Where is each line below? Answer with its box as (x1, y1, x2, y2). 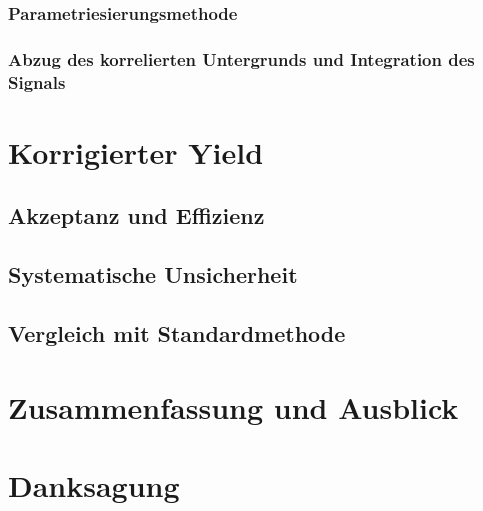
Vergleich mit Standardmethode (8, 317, 346, 348)
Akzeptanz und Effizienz (8, 200, 265, 231)
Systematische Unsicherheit (8, 259, 298, 290)
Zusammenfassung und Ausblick (8, 386, 459, 427)
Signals (8, 69, 66, 94)
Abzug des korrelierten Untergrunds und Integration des (8, 46, 475, 71)
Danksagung (8, 464, 180, 505)
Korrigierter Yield (8, 131, 264, 172)
